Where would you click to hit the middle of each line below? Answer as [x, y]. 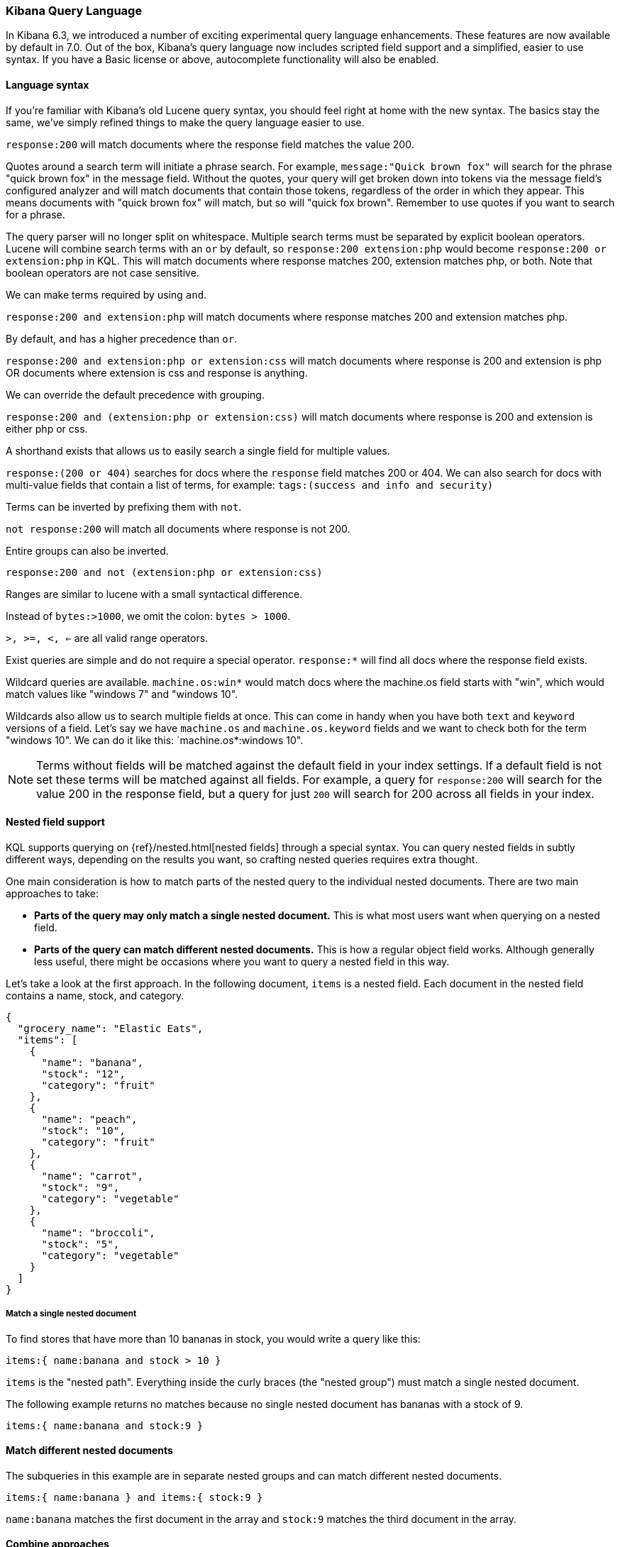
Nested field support [55, 822]
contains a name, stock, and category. [95, 995]
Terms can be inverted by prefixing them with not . [124, 506]
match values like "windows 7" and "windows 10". [122, 694]
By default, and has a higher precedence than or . [122, 338]
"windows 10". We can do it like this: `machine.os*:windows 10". [155, 740]
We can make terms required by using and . [106, 294]
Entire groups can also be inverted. [87, 550]
